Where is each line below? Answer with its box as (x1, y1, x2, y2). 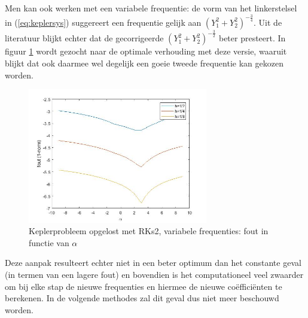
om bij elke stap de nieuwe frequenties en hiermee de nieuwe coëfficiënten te (5, 280, 282, 292)
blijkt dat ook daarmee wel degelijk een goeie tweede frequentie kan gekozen (5, 56, 283, 69)
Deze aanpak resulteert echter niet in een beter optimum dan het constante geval (5, 256, 301, 269)
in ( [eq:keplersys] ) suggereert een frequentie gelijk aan (5, 16, 202, 28)
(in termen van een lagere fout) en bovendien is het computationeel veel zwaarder (5, 268, 304, 281)
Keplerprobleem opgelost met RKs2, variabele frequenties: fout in (29, 225, 269, 237)
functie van (29, 236, 69, 249)
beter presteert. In (218, 32, 286, 44)
